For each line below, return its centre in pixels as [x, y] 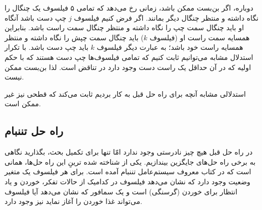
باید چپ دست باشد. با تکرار [47, 47]
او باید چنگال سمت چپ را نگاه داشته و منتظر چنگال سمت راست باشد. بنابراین [124, 27]
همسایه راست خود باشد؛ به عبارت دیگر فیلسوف [170, 47]
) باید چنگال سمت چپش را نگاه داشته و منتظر [74, 37]
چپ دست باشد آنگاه [36, 17]
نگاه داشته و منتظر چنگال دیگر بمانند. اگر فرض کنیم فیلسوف [166, 17]
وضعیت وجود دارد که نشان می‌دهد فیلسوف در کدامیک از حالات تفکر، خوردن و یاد [127, 181]
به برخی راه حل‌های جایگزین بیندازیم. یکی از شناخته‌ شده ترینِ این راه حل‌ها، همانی [130, 161]
